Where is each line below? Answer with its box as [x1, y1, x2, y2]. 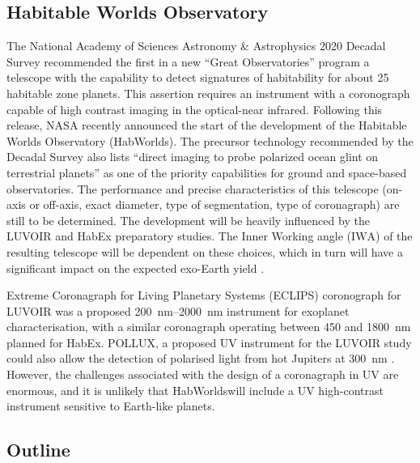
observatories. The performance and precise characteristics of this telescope [6, 180, 379, 197]
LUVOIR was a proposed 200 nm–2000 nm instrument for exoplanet [6, 302, 350, 319]
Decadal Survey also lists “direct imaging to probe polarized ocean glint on [6, 148, 379, 165]
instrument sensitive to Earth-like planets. [6, 397, 215, 414]
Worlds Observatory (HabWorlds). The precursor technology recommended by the [6, 132, 414, 149]
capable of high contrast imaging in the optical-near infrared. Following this [6, 100, 383, 117]
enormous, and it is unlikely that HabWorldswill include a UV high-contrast [6, 381, 384, 398]
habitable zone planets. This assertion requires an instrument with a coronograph [6, 84, 410, 101]
